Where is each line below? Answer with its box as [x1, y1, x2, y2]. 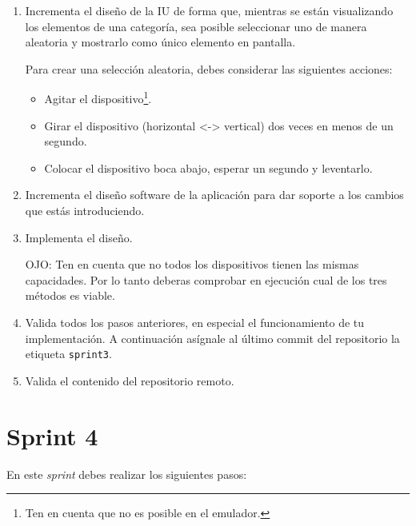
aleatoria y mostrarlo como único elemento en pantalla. [25, 34, 296, 50]
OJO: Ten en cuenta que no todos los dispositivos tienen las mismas [25, 256, 359, 273]
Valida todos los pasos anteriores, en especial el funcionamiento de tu [25, 313, 365, 330]
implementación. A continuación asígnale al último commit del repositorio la [25, 329, 400, 346]
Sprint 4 [6, 419, 98, 452]
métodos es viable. [25, 287, 115, 304]
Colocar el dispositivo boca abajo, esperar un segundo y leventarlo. [44, 159, 373, 176]
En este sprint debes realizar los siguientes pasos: [6, 465, 247, 482]
